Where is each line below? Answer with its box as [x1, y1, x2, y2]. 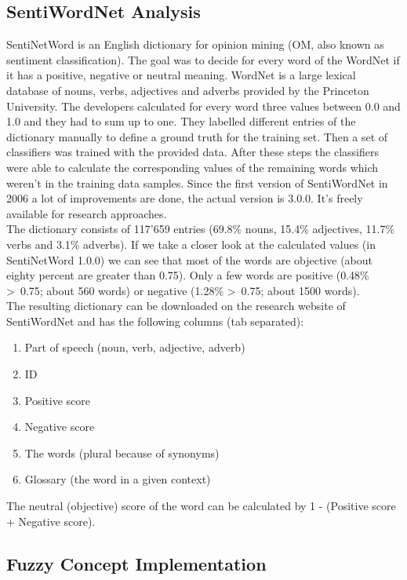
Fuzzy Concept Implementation [6, 551, 267, 575]
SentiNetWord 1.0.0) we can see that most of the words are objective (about [6, 251, 372, 268]
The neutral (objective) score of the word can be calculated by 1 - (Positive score [6, 498, 396, 514]
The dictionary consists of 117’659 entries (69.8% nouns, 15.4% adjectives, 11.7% [6, 221, 395, 237]
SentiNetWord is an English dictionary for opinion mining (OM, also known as [6, 36, 384, 53]
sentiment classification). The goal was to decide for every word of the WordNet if [6, 51, 400, 67]
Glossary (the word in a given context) [24, 471, 211, 487]
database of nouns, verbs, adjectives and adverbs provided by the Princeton [6, 82, 369, 98]
